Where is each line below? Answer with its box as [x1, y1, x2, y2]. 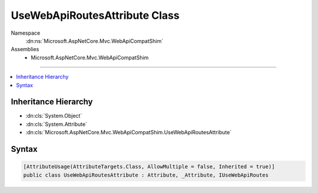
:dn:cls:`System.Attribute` [25, 121, 88, 128]
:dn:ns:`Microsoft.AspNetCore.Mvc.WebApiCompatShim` [25, 37, 164, 44]
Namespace [11, 29, 41, 36]
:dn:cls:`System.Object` [25, 112, 82, 119]
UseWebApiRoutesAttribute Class [11, 9, 180, 22]
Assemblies [11, 46, 39, 53]
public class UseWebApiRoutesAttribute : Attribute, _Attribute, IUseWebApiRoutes [23, 171, 269, 178]
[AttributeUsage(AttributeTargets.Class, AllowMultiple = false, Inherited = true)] [23, 164, 275, 170]
